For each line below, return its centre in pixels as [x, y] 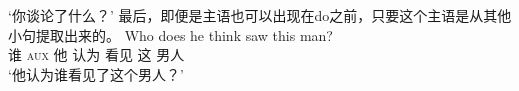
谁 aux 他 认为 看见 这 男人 [96, 54]
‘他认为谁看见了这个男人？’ [96, 73]
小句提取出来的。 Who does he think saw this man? [170, 34]
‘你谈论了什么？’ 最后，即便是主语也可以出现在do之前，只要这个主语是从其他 [260, 15]
